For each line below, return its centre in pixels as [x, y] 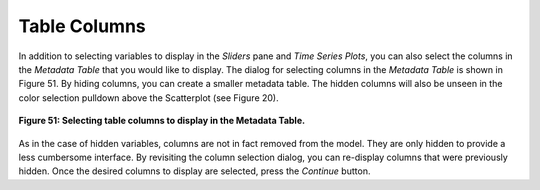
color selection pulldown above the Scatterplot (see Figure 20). [148, 97]
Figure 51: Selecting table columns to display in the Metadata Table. [161, 121]
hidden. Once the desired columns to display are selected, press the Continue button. [194, 171]
